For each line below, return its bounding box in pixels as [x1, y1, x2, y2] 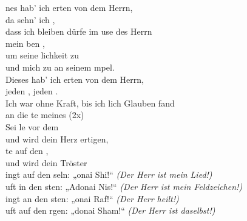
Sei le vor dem [5, 120, 59, 133]
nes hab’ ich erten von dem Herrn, [5, 1, 133, 13]
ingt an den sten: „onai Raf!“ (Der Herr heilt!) [5, 192, 179, 205]
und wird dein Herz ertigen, [5, 132, 109, 145]
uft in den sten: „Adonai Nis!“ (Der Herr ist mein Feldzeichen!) [5, 180, 243, 192]
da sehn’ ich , [5, 13, 55, 26]
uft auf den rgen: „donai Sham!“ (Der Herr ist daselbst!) [5, 204, 215, 217]
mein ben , [5, 37, 45, 49]
